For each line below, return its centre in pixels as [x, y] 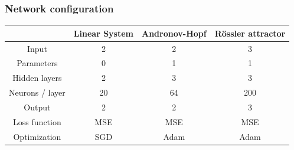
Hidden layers [37, 78]
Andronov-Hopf [174, 33]
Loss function [37, 121]
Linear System [103, 33]
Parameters [37, 63]
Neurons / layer [37, 92]
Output [37, 107]
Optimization [37, 136]
